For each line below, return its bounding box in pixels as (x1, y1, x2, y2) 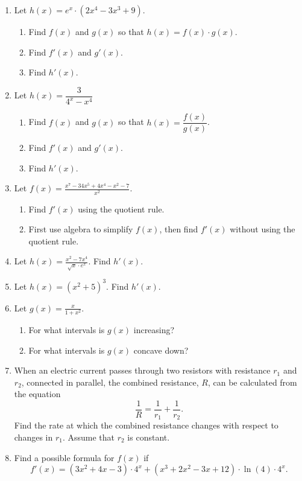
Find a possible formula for (14, 451, 115, 463)
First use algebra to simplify (28, 223, 133, 235)
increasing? (133, 323, 175, 336)
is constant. (127, 431, 170, 444)
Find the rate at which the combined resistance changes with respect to (14, 419, 278, 432)
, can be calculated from (207, 375, 297, 388)
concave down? (133, 343, 189, 356)
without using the (230, 223, 295, 235)
